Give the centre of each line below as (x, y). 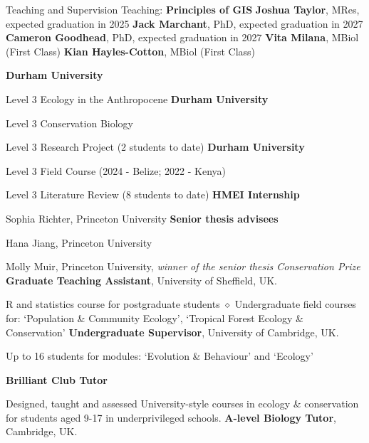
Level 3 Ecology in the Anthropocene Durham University (137, 98)
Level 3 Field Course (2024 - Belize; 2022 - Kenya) (116, 170)
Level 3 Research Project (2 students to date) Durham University (155, 147)
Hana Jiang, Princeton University (79, 242)
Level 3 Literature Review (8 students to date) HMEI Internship (153, 194)
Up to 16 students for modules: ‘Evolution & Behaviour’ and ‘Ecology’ (160, 356)
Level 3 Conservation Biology (69, 123)
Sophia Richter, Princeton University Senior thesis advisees (142, 218)
